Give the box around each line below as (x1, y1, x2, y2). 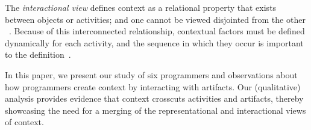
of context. (5, 116, 44, 128)
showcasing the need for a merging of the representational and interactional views (5, 104, 306, 116)
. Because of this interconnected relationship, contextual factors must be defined (9, 25, 305, 37)
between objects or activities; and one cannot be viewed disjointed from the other (5, 13, 306, 25)
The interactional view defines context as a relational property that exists (5, 1, 277, 13)
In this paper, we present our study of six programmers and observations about (5, 68, 298, 81)
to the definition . (5, 48, 71, 61)
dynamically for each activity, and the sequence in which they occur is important (5, 36, 304, 49)
